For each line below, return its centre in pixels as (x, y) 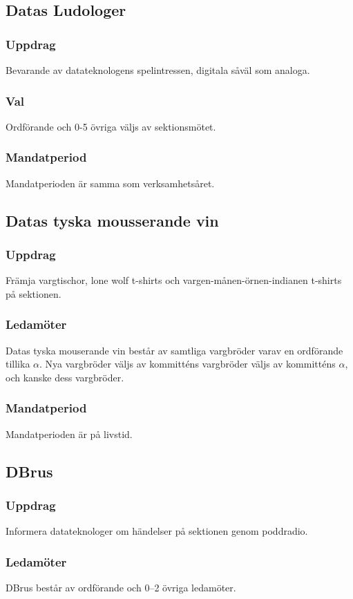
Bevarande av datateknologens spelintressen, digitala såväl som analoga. (158, 70)
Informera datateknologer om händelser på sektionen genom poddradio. (157, 531)
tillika (18, 364)
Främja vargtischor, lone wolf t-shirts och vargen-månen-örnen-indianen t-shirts (174, 280)
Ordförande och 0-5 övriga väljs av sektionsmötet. (111, 126)
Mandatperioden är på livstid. (69, 434)
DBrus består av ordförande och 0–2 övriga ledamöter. (121, 588)
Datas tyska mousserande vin (112, 220)
